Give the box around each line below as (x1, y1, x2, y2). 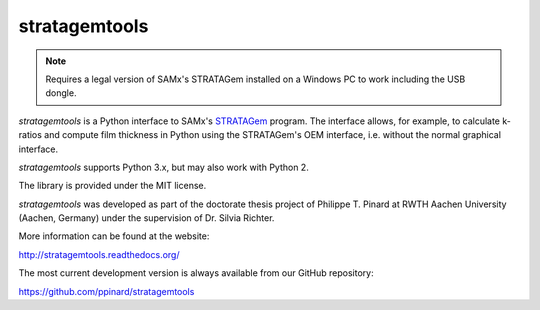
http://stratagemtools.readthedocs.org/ (18, 248, 180, 260)
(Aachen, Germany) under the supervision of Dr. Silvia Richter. (18, 212, 275, 224)
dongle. (45, 87, 77, 99)
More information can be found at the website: (18, 230, 210, 242)
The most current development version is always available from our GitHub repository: (18, 267, 374, 279)
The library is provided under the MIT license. (18, 180, 207, 192)
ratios (18, 129, 42, 141)
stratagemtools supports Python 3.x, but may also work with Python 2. (18, 161, 309, 173)
